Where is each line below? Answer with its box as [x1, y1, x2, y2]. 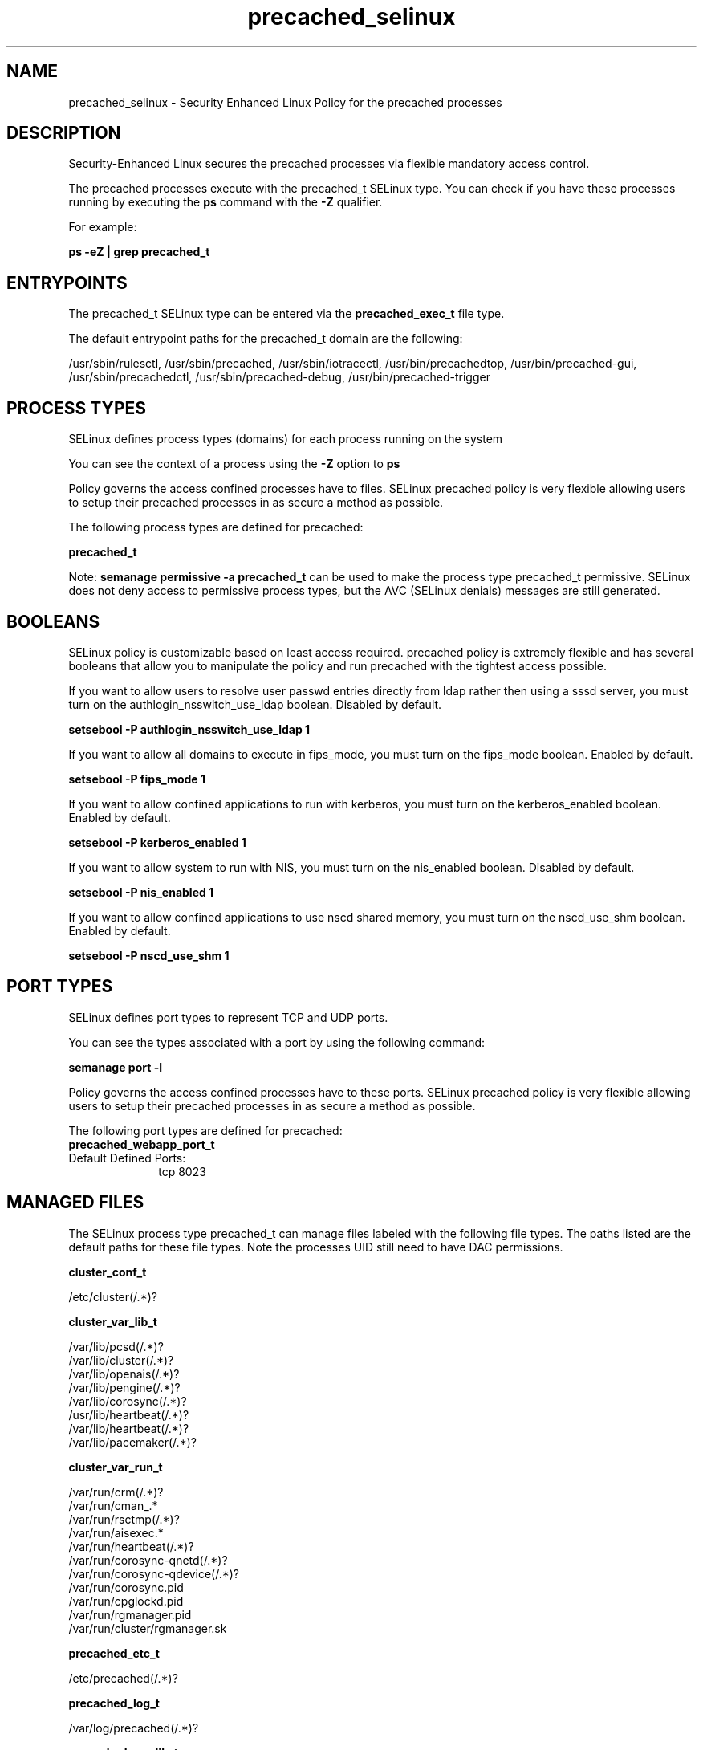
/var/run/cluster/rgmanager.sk [68, 1621, 227, 1635]
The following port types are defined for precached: [68, 1123, 343, 1137]
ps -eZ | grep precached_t [68, 245, 210, 259]
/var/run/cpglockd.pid [68, 1593, 184, 1608]
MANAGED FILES [6, 1192, 144, 1213]
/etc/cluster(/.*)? [68, 1289, 157, 1304]
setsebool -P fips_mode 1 [68, 771, 205, 786]
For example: [68, 220, 137, 234]
